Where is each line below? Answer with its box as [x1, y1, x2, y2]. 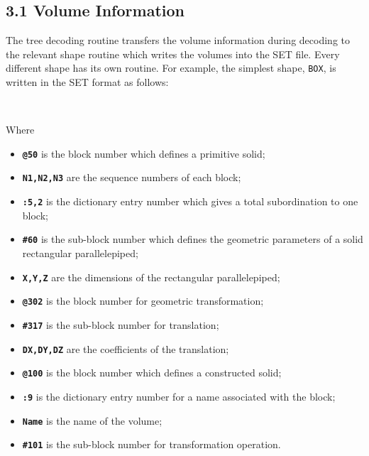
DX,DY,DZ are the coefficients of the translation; [22, 341, 229, 356]
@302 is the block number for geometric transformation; [22, 293, 264, 308]
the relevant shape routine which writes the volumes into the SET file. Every [6, 46, 340, 61]
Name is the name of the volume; [22, 413, 163, 428]
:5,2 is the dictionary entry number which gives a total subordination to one [22, 194, 358, 209]
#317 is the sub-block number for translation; [22, 317, 219, 332]
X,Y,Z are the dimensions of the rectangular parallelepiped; [22, 269, 280, 284]
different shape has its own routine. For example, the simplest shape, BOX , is [6, 60, 336, 75]
